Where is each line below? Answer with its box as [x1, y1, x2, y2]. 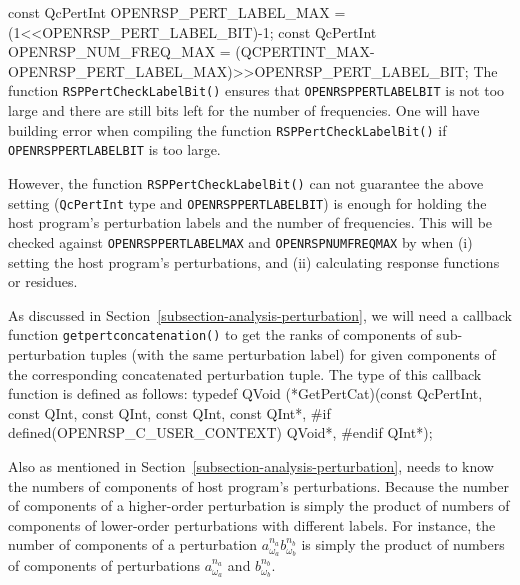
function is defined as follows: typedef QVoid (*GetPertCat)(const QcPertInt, [8, 383, 483, 404]
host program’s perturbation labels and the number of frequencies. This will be [8, 212, 493, 233]
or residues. [8, 271, 78, 292]
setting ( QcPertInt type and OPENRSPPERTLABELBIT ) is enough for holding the [8, 192, 487, 213]
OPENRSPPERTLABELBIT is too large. [8, 139, 221, 160]
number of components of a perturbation [8, 534, 258, 555]
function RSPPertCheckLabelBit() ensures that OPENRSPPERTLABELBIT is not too [8, 80, 505, 101]
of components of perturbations [8, 555, 200, 576]
